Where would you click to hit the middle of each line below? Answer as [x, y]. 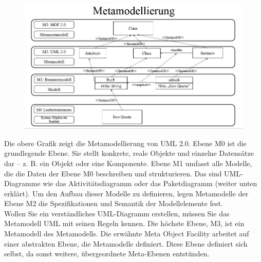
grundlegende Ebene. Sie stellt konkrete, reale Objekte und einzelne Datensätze [129, 153]
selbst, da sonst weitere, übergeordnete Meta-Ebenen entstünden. [107, 254]
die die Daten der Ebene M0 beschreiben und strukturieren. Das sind [113, 173]
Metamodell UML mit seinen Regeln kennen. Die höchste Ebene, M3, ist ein [124, 223]
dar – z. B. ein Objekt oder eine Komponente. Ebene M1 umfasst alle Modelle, [128, 163]
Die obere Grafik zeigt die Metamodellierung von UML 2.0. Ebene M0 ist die [125, 143]
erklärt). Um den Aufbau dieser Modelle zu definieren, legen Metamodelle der [126, 193]
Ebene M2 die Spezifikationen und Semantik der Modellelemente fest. [114, 203]
